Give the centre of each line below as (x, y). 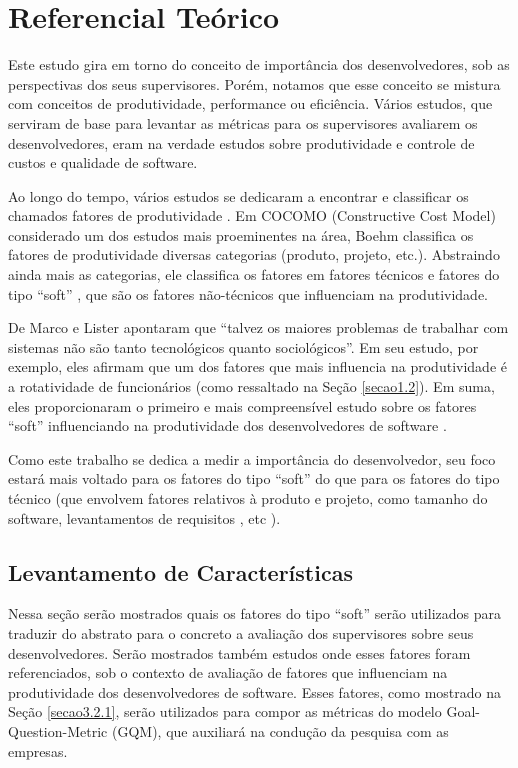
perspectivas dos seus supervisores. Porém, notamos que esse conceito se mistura (254, 83)
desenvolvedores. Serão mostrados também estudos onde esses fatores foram (239, 652)
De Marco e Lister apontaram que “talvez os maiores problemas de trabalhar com (258, 327)
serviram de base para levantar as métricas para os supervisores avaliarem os (243, 122)
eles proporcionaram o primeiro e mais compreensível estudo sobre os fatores (242, 405)
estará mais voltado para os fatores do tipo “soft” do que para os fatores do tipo (254, 478)
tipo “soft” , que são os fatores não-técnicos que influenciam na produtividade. (248, 293)
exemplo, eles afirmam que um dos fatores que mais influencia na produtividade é (257, 366)
